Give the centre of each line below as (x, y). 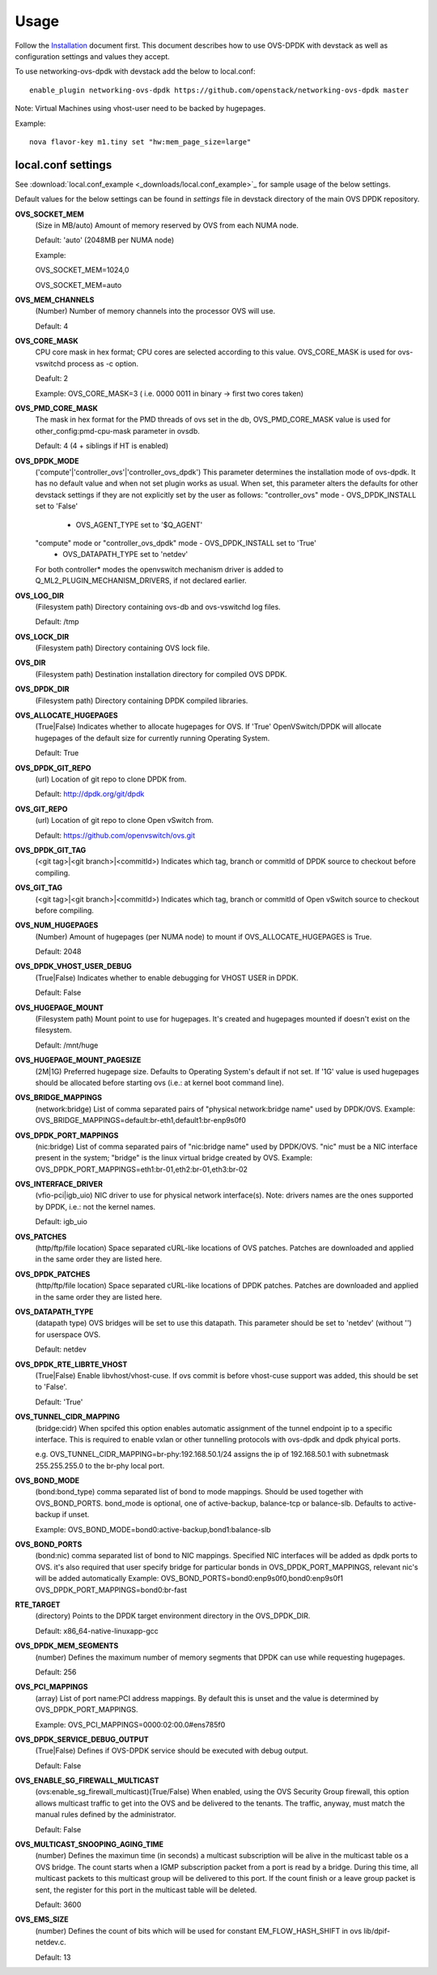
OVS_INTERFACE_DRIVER (59, 1185)
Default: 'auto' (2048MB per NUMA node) (105, 240)
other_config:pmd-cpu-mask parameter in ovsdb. (117, 431)
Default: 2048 (58, 952)
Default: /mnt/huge (67, 1045)
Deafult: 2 (52, 379)
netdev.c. (51, 1943)
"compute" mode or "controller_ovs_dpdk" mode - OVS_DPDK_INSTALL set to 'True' (176, 542)
